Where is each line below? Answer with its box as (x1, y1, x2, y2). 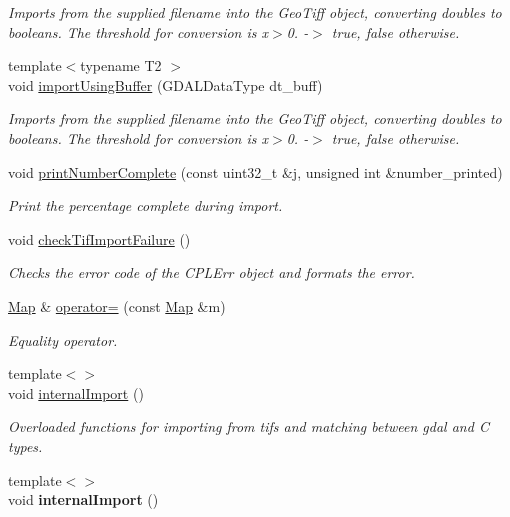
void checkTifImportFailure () (8, 228, 191, 249)
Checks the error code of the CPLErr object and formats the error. (8, 262, 415, 283)
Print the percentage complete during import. (8, 195, 283, 216)
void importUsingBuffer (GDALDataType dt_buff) (8, 74, 323, 95)
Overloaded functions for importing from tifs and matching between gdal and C (8, 416, 489, 437)
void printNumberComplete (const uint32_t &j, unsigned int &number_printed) (8, 161, 503, 182)
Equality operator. (8, 329, 118, 350)
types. (8, 435, 43, 456)
